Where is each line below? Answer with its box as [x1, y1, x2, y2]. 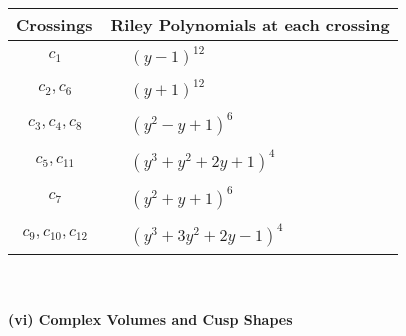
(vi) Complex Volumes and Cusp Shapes [8, 309, 293, 330]
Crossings [16, 13, 93, 36]
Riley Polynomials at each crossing [110, 13, 390, 36]
